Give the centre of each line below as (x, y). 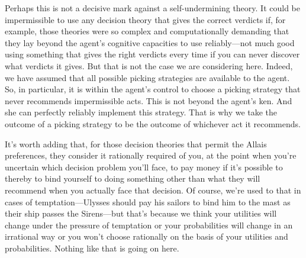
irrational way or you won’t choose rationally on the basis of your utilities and (146, 236)
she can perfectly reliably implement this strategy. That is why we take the (141, 112)
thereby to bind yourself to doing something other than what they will (133, 178)
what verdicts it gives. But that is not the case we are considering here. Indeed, (149, 65)
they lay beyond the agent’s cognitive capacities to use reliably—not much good (150, 42)
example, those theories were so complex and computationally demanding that (147, 31)
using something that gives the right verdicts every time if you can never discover (152, 54)
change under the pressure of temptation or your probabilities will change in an (149, 225)
